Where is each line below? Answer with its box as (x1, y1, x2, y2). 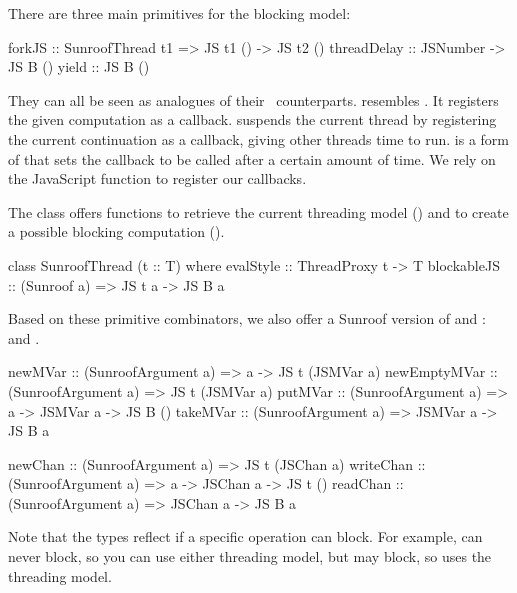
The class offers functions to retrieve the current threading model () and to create (8, 201, 509, 222)
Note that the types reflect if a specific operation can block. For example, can (8, 526, 483, 547)
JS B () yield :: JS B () (8, 56, 150, 77)
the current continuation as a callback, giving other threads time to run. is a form (8, 128, 509, 149)
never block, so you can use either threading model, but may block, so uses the (8, 546, 492, 567)
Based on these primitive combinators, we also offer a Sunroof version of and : (8, 308, 486, 329)
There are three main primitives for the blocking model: (8, 3, 351, 23)
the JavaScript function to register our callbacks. (8, 168, 307, 189)
